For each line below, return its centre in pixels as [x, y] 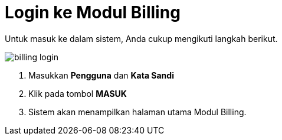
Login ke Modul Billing [93, 12]
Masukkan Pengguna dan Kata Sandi [101, 75]
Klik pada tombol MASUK [78, 93]
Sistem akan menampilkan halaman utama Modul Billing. [137, 112]
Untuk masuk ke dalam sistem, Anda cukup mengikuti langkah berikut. [141, 38]
